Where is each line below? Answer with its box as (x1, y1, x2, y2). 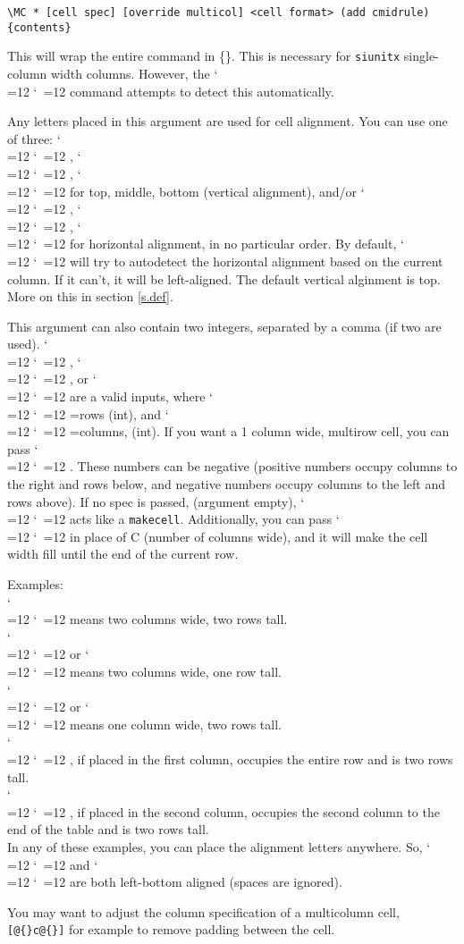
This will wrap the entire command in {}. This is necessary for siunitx (7, 46, 401, 65)
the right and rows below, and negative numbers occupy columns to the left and (7, 475, 445, 493)
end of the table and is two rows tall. (7, 820, 209, 839)
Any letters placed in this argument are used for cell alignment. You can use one (7, 112, 448, 131)
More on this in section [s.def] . (7, 287, 173, 306)
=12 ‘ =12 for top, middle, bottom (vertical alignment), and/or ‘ (7, 181, 365, 200)
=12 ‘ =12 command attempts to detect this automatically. (7, 81, 334, 100)
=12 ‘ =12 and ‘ (7, 855, 98, 873)
